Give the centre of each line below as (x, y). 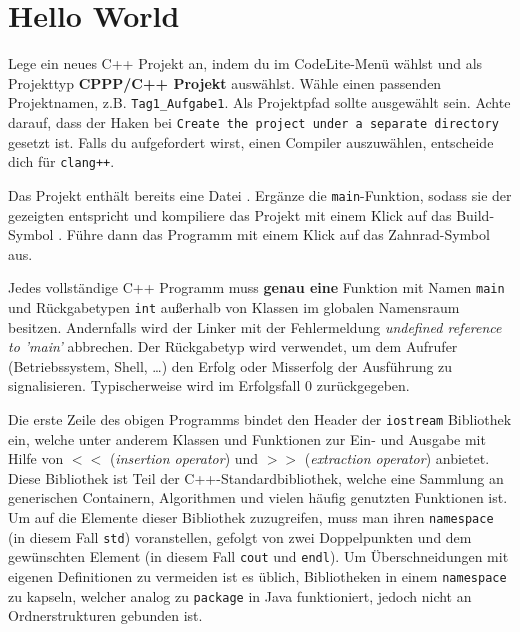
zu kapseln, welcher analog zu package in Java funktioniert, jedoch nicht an (240, 595)
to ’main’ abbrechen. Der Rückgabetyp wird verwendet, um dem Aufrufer (233, 346)
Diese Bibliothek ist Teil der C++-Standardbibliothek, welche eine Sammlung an (256, 477)
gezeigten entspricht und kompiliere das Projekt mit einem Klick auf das (230, 214)
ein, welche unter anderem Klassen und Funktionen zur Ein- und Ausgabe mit (247, 438)
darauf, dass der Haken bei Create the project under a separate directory (253, 121)
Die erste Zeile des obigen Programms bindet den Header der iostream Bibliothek (260, 419)
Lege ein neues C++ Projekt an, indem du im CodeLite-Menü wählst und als (245, 63)
